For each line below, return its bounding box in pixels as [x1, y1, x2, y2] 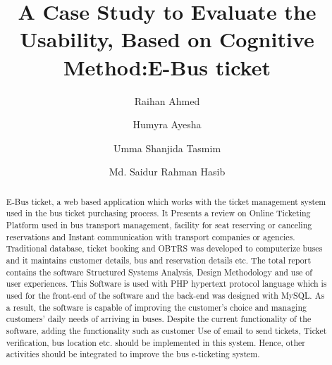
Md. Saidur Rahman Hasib [109, 164, 226, 179]
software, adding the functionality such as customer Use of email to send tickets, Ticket [6, 324, 327, 336]
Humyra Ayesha [133, 117, 202, 132]
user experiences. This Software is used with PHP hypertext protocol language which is [6, 278, 327, 290]
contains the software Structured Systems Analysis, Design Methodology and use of [6, 266, 312, 278]
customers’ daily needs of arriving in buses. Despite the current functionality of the [6, 313, 312, 325]
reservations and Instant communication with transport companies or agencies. [6, 230, 295, 242]
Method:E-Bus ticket [63, 52, 271, 81]
